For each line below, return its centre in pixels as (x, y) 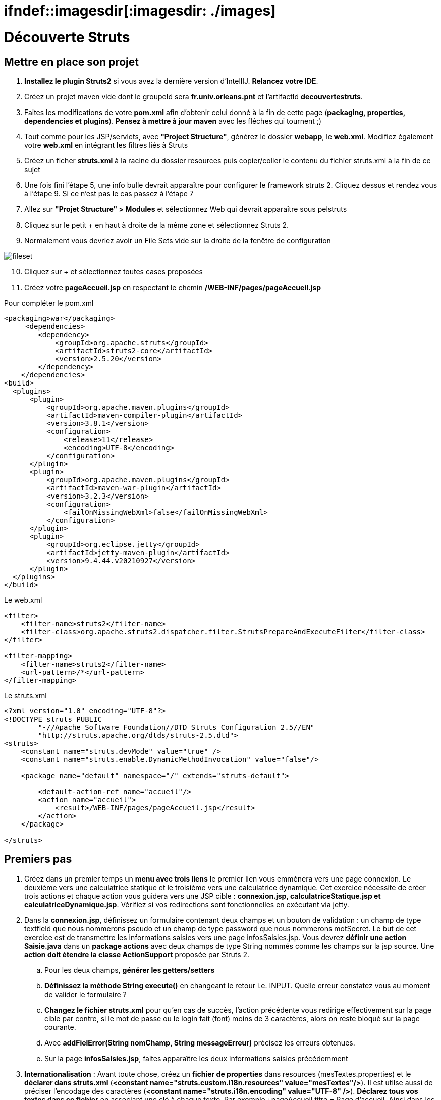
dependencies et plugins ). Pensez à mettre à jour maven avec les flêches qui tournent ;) (173, 121)
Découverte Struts (67, 37)
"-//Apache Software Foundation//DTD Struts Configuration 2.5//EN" (176, 727)
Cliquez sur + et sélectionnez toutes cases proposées (114, 271)
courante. (60, 1027)
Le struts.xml (25, 695)
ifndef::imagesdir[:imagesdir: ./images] (140, 11)
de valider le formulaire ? (86, 994)
